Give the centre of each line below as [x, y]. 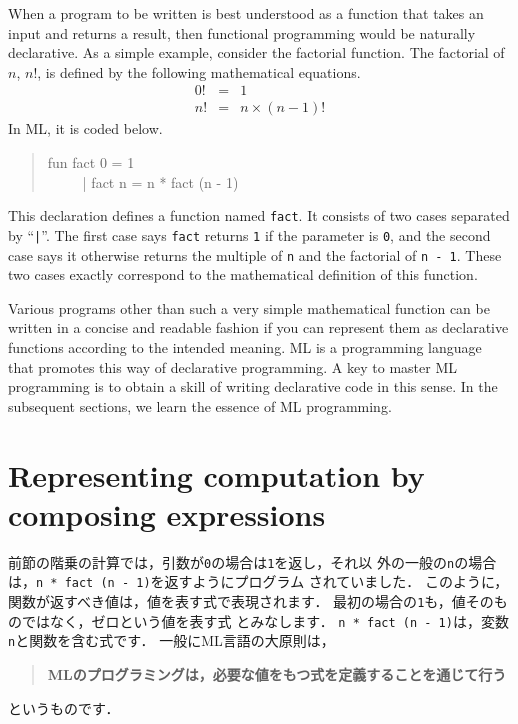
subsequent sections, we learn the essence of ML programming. [200, 405]
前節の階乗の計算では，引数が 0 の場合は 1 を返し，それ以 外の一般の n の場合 [252, 561]
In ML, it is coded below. [85, 128]
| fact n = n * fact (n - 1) [160, 181]
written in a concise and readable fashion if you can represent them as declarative [258, 327]
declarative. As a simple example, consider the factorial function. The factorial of [256, 52]
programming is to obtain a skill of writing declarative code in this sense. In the [253, 386]
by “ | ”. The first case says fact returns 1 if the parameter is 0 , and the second [249, 234]
